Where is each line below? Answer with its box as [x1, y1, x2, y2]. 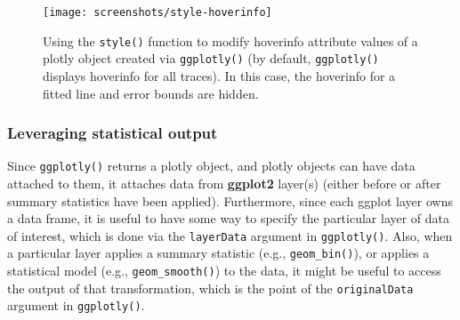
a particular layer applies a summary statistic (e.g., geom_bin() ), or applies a [7, 244, 430, 262]
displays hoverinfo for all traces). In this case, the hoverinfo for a [43, 66, 396, 84]
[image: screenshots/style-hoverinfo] [43, 6, 272, 19]
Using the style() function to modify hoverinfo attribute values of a [43, 31, 418, 50]
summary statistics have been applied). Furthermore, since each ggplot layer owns [7, 191, 453, 210]
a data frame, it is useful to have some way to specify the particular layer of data [7, 209, 450, 228]
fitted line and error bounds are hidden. [43, 84, 259, 102]
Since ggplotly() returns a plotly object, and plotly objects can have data [7, 156, 416, 175]
